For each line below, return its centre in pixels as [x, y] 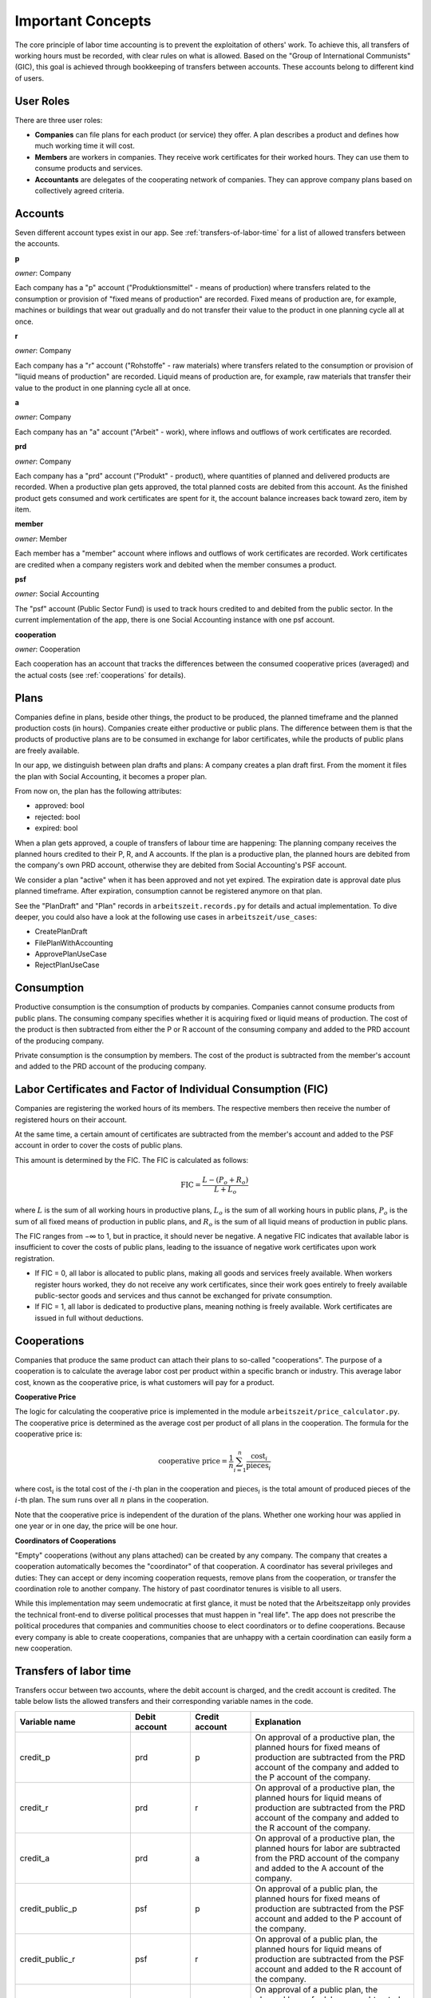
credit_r [34, 1808]
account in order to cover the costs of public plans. [99, 1145]
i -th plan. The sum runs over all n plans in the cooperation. [112, 1500]
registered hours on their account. [71, 1120]
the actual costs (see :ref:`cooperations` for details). [101, 675]
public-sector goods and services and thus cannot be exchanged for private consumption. [184, 1296]
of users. [30, 78]
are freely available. [47, 750]
